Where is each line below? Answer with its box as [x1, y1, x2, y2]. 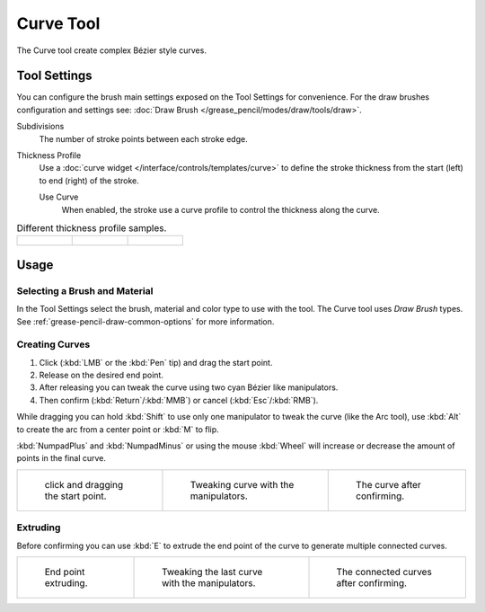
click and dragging [44, 478, 124, 491]
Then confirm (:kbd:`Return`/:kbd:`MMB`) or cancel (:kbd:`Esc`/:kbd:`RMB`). [39, 395, 319, 405]
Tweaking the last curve [162, 565, 263, 578]
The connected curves [336, 565, 433, 578]
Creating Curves [16, 338, 91, 350]
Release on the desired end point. [39, 369, 163, 381]
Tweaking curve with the [190, 478, 295, 491]
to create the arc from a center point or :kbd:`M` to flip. [16, 423, 219, 435]
